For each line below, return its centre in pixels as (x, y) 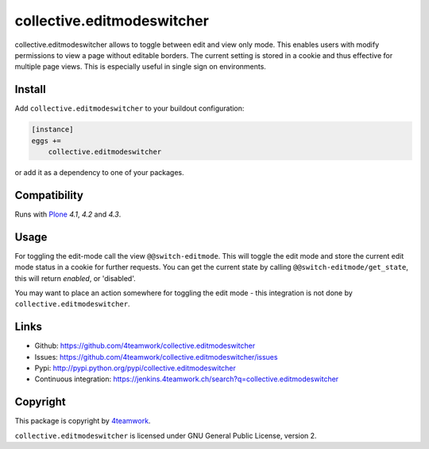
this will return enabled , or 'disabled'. (75, 278)
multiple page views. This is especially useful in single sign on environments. (140, 67)
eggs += (46, 141)
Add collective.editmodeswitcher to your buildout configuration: (129, 108)
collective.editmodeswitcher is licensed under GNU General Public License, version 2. (166, 435)
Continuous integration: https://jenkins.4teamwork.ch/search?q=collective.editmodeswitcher (187, 379)
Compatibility (49, 195)
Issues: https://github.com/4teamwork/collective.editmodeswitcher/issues (156, 357)
